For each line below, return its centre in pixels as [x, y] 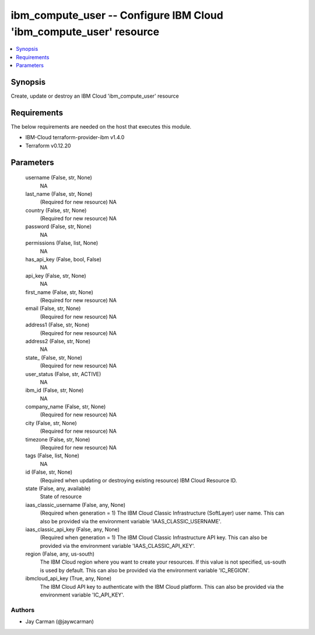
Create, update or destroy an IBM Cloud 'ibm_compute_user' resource [95, 96]
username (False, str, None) [59, 178]
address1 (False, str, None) [57, 325]
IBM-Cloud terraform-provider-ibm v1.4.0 [75, 137]
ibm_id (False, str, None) [55, 390]
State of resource [61, 496]
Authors [23, 610]
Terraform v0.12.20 [48, 146]
